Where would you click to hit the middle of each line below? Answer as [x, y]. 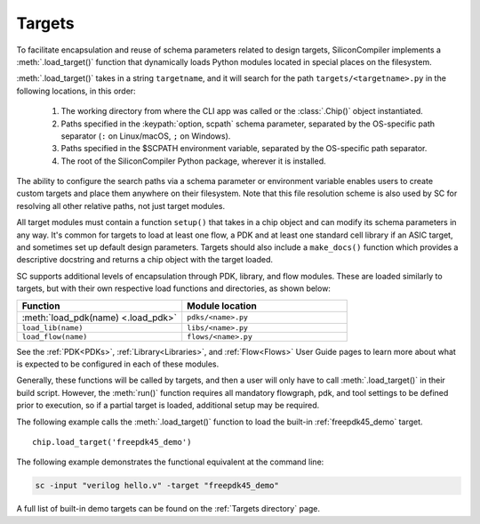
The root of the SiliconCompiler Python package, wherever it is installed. [193, 161]
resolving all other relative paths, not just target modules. [121, 206]
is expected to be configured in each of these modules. [118, 364]
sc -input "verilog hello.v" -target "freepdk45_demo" [157, 486]
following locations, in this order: [76, 91]
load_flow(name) [55, 337]
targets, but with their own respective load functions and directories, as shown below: [173, 288]
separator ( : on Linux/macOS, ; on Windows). [146, 136]
